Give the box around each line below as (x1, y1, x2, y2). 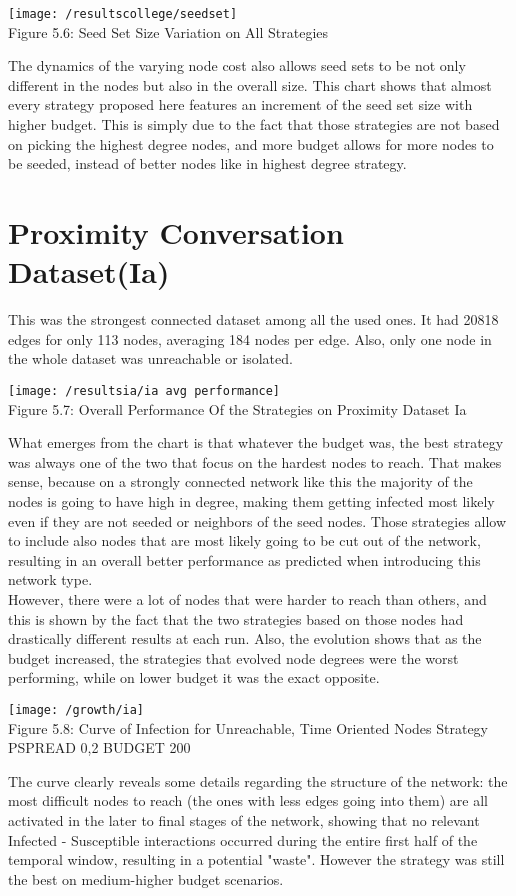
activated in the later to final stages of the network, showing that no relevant (8, 809, 480, 830)
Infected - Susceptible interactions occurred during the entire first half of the (8, 829, 478, 850)
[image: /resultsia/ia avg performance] (8, 383, 281, 398)
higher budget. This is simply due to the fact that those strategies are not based (8, 114, 500, 135)
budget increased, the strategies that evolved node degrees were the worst (8, 647, 459, 668)
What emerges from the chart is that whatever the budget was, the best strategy (8, 432, 504, 453)
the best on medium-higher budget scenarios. (8, 868, 284, 889)
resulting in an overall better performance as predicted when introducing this (8, 549, 481, 570)
